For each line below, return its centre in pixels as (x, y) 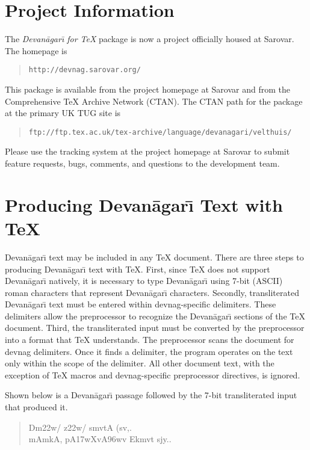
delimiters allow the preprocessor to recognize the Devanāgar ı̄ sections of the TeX (155, 316)
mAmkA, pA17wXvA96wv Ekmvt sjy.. (100, 439)
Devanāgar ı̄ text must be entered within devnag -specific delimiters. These (141, 304)
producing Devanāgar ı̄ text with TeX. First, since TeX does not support (138, 269)
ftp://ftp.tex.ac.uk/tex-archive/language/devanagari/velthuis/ (160, 132)
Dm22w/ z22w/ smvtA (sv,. (80, 427)
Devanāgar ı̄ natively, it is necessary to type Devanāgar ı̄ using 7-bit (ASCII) (144, 281)
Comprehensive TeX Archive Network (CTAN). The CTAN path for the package (154, 101)
